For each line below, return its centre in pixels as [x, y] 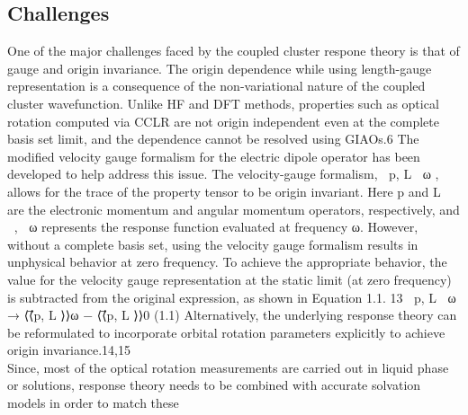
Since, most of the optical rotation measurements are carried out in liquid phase [228, 367]
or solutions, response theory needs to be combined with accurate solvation [214, 385]
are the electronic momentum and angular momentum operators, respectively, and [234, 209]
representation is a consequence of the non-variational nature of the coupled [216, 86]
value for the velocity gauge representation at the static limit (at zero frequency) [229, 279]
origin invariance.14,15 [69, 350]
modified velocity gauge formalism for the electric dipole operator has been [214, 156]
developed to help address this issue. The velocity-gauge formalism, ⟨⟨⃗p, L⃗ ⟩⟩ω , [223, 174]
